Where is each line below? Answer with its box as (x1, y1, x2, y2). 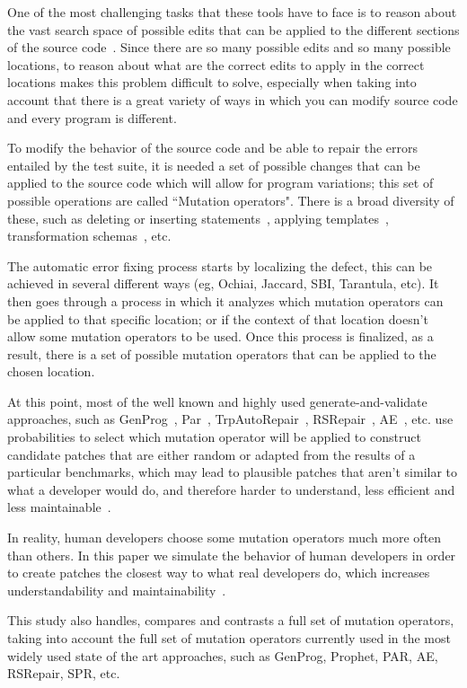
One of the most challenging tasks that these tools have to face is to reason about (7, 3, 457, 21)
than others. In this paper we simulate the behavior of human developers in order (7, 545, 456, 564)
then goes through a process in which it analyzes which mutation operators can (7, 291, 444, 310)
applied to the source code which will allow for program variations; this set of (7, 173, 434, 192)
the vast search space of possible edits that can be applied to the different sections (7, 20, 460, 39)
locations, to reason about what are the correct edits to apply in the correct (7, 55, 425, 74)
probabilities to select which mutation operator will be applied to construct (7, 428, 421, 446)
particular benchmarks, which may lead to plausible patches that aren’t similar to (7, 463, 458, 481)
